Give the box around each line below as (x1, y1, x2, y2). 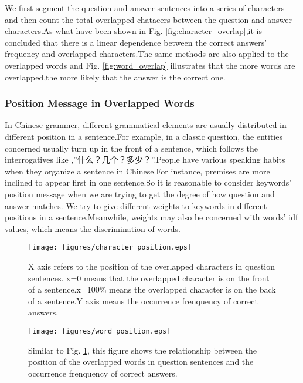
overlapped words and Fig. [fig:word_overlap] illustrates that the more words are (5, 59, 295, 71)
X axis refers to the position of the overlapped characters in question (28, 260, 275, 272)
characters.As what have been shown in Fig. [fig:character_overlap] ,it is (5, 25, 262, 37)
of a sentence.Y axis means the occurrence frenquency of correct (28, 294, 258, 307)
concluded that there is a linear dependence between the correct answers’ (5, 36, 267, 48)
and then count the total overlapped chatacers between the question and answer (5, 13, 292, 25)
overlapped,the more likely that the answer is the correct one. (5, 70, 226, 83)
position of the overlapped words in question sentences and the (28, 355, 254, 368)
